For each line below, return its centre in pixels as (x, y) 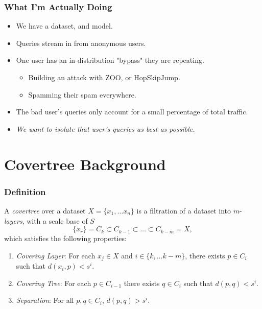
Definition (25, 191)
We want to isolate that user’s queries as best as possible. (105, 128)
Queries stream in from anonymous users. (81, 43)
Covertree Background (85, 164)
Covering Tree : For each (54, 283)
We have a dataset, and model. (64, 26)
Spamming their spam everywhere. (82, 94)
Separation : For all (45, 300)
